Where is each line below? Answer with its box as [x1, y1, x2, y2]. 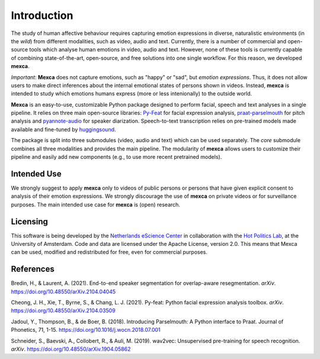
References [11, 264, 55, 274]
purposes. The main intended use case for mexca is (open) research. [11, 201, 181, 208]
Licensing [11, 216, 49, 226]
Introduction [11, 9, 73, 22]
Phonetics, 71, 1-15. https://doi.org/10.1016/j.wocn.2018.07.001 [11, 326, 161, 334]
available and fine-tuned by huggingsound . [11, 126, 116, 133]
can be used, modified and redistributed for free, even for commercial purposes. [11, 249, 207, 256]
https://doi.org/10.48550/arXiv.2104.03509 [11, 307, 116, 314]
